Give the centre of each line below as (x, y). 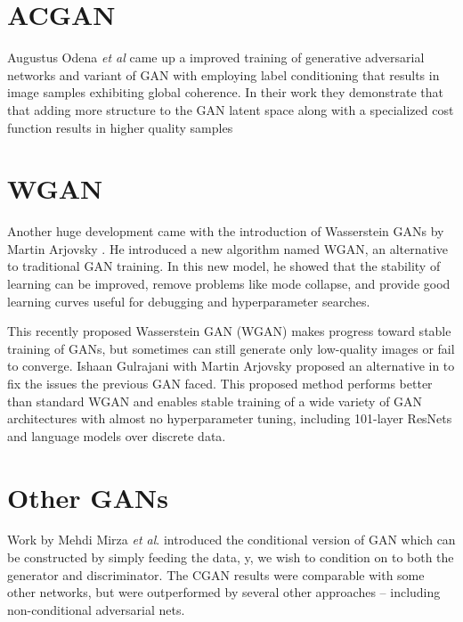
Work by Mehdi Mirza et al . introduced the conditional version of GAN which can (231, 540)
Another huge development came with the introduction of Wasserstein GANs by (226, 231)
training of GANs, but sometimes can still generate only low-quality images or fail (231, 348)
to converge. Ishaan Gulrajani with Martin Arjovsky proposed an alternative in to (231, 366)
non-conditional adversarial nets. (96, 609)
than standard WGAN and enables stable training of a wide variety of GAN (215, 401)
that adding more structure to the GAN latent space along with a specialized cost (231, 109)
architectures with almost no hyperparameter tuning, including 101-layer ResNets (230, 418)
